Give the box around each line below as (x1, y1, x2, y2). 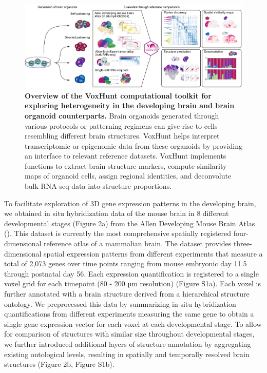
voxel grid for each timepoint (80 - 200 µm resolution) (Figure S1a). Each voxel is (4, 278, 261, 289)
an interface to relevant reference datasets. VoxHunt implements (25, 150, 226, 161)
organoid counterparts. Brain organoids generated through (25, 110, 219, 121)
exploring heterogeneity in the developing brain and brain (25, 100, 235, 111)
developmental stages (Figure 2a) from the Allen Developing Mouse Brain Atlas (4, 218, 255, 228)
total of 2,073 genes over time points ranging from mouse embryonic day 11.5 (4, 258, 247, 269)
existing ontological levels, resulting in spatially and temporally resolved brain (4, 348, 250, 359)
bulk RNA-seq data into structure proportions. (25, 181, 172, 191)
